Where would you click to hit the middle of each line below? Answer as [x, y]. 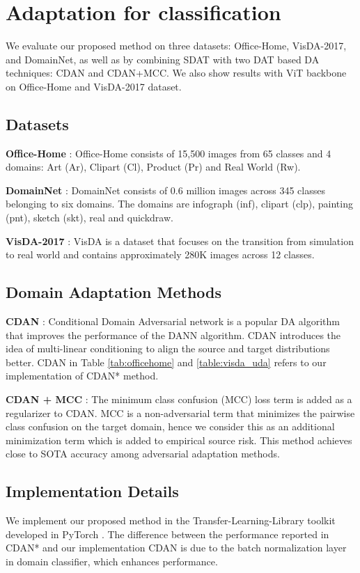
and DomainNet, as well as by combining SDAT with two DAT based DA [163, 59]
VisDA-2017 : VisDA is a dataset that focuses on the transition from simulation [180, 241]
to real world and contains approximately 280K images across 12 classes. [160, 254]
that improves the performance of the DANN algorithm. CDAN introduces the [173, 335]
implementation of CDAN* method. [82, 376]
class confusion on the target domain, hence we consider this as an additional [170, 426]
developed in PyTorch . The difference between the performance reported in [167, 534]
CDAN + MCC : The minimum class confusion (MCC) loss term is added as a [179, 399]
